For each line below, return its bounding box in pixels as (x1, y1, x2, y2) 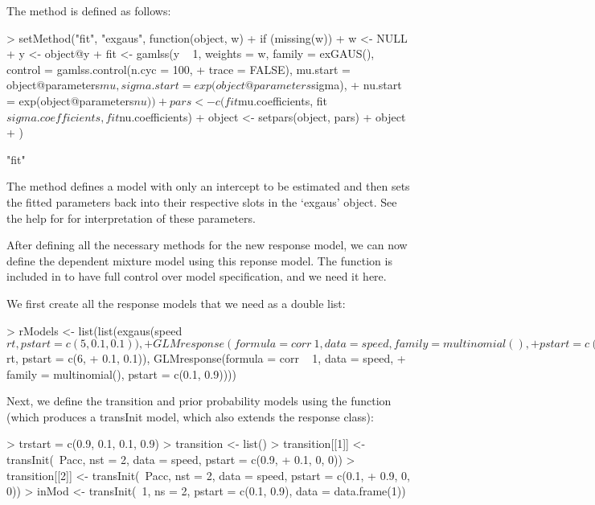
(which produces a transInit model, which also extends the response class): (6, 408, 374, 425)
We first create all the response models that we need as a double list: (6, 294, 346, 311)
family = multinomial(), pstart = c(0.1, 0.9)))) (6, 365, 236, 382)
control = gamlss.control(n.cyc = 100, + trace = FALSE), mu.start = (6, 60, 351, 77)
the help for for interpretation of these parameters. (6, 209, 256, 226)
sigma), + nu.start (311, 76, 402, 93)
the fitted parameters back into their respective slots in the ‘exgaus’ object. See (6, 193, 397, 210)
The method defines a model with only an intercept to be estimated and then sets (6, 178, 410, 195)
